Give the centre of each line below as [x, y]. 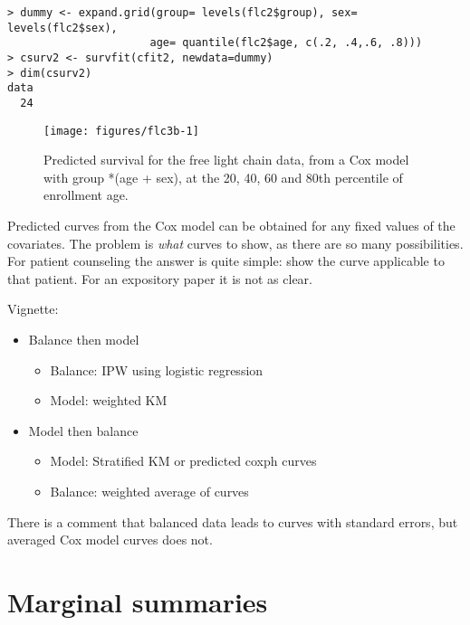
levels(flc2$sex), [62, 28]
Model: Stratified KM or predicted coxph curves [183, 461]
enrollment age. [86, 195]
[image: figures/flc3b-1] [121, 131]
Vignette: [33, 309]
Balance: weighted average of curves [149, 491]
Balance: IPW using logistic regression [157, 369]
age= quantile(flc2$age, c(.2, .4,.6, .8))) [286, 43]
